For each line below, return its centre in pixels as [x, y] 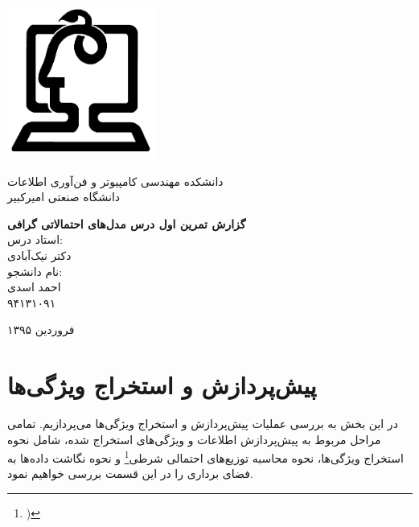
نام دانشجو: [35, 271]
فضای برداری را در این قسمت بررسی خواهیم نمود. [130, 473]
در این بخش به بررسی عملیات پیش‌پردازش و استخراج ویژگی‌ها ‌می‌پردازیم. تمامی [203, 424]
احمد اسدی [34, 287]
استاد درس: [35, 239]
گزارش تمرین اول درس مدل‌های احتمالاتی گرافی [127, 223]
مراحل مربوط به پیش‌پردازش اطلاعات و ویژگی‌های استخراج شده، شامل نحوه [194, 439]
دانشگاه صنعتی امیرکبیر [64, 197]
